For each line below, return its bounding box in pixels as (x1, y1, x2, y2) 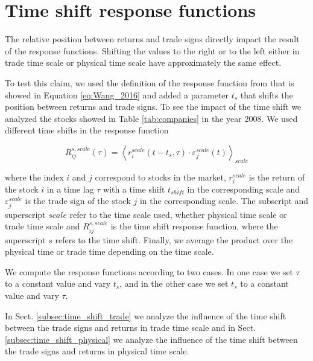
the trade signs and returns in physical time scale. (5, 345, 189, 357)
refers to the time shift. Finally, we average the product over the (55, 233, 293, 246)
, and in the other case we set (119, 277, 229, 290)
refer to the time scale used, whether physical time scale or (69, 208, 287, 220)
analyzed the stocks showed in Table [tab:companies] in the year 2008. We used (5, 112, 298, 124)
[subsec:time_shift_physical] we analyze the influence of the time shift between (5, 333, 298, 345)
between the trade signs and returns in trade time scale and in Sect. (5, 321, 256, 334)
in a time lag (46, 182, 94, 195)
